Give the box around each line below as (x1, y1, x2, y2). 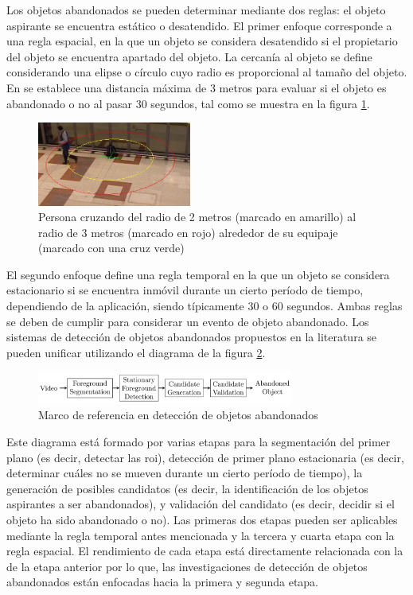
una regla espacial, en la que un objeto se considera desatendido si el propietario (6, 33, 398, 49)
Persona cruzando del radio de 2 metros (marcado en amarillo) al (38, 208, 357, 225)
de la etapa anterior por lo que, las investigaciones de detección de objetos (6, 558, 368, 574)
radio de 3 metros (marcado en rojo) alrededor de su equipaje (38, 224, 338, 240)
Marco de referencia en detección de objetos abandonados (38, 406, 318, 423)
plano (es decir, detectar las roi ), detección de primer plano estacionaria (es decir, (6, 449, 404, 465)
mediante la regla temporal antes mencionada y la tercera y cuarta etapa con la (6, 527, 395, 543)
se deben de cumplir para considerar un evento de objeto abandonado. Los (6, 313, 369, 329)
